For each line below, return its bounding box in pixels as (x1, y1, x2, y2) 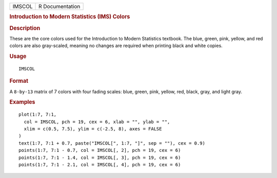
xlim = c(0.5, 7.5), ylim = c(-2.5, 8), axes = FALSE (24, 126, 162, 132)
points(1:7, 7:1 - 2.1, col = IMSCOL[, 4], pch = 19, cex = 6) (18, 162, 181, 168)
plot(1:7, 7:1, (18, 112, 57, 118)
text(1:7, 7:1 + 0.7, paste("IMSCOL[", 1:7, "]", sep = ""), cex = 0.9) (18, 140, 205, 146)
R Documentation (38, 3, 81, 10)
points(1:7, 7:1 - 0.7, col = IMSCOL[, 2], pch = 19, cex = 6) (18, 147, 181, 153)
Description (9, 25, 41, 32)
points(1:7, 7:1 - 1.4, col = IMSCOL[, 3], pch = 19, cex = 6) (18, 154, 181, 161)
